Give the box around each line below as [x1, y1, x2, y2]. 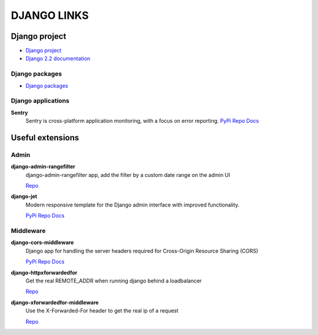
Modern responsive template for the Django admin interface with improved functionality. [25, 201, 240, 208]
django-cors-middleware [11, 239, 74, 246]
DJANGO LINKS [11, 9, 89, 22]
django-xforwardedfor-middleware [11, 298, 99, 306]
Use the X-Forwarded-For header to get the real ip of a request [25, 307, 179, 314]
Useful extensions [11, 133, 79, 143]
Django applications [11, 97, 70, 105]
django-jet [11, 193, 38, 200]
